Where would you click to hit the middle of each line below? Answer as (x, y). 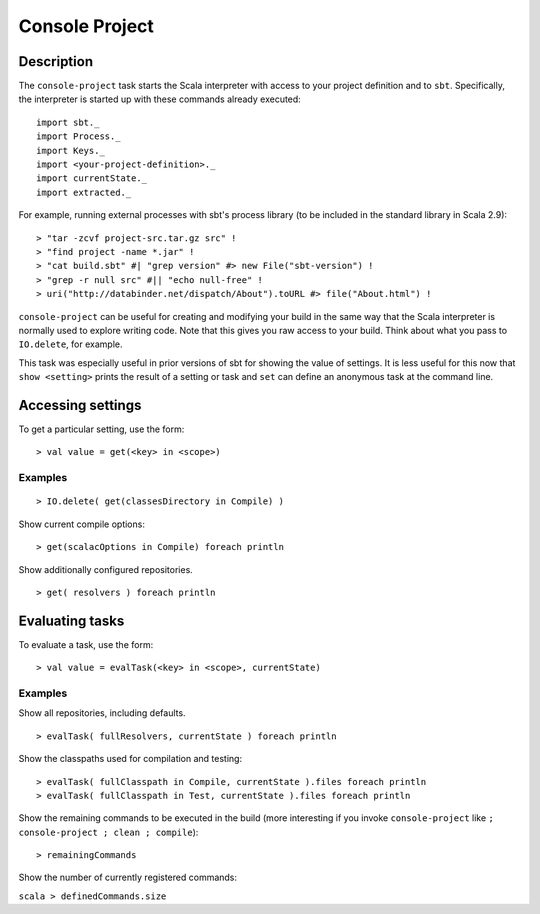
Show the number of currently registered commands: (128, 877)
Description (56, 61)
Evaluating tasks (71, 620)
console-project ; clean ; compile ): (108, 832)
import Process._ (78, 136)
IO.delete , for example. (70, 344)
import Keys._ (70, 150)
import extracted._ (84, 192)
